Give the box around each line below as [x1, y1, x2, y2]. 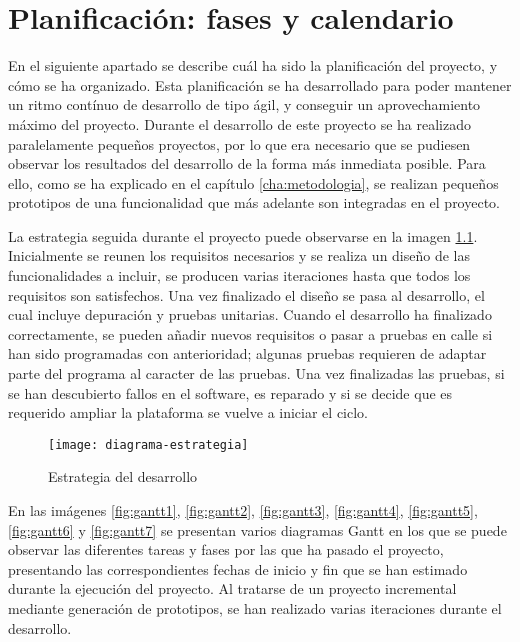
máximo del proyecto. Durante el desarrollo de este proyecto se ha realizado [8, 113, 471, 134]
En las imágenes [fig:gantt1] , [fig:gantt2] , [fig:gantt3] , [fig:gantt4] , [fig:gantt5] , [8, 500, 478, 521]
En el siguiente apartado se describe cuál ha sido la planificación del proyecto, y [8, 55, 498, 76]
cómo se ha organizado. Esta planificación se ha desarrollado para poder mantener [8, 74, 512, 95]
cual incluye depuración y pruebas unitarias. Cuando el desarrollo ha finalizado [8, 304, 492, 325]
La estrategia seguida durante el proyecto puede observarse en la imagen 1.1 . [8, 225, 478, 246]
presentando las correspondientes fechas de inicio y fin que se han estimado [8, 558, 468, 579]
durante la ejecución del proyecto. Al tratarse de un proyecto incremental [8, 578, 457, 599]
